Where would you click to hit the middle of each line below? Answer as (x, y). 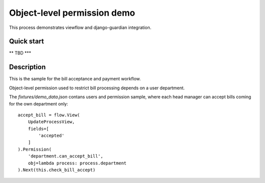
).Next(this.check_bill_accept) (57, 170)
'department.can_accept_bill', (66, 156)
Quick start (26, 41)
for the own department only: (39, 104)
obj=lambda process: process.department (77, 163)
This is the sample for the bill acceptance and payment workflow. (75, 79)
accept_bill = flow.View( (49, 115)
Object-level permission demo (72, 13)
